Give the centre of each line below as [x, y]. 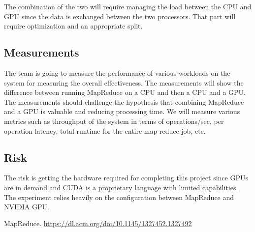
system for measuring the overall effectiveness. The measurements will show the [124, 82]
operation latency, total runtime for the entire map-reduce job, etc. [105, 130]
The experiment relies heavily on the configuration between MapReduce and [119, 197]
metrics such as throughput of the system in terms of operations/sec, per [114, 121]
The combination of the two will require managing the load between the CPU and [128, 6]
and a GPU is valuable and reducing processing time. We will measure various [122, 111]
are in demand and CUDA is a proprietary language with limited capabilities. [121, 187]
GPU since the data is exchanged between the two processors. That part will [120, 16]
